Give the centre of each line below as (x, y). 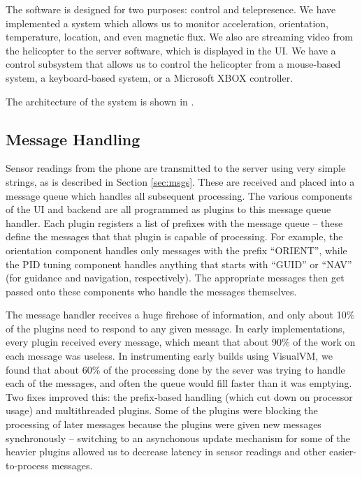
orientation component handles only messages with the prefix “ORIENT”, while (176, 250)
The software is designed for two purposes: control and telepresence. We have (171, 9)
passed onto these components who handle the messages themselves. (151, 291)
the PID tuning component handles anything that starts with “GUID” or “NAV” (179, 264)
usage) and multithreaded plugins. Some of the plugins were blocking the (162, 410)
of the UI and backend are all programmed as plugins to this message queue (168, 209)
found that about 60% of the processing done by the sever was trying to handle (175, 369)
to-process (27, 465)
